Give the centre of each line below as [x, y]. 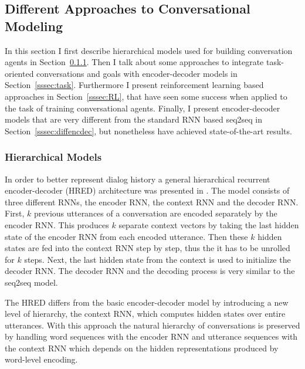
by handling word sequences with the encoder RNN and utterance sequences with [151, 336]
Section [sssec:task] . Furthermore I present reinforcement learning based [134, 85]
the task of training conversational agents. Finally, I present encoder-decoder [143, 108]
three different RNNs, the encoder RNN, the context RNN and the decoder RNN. [152, 202]
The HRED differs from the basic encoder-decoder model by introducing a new [147, 302]
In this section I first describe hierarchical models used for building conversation [149, 50]
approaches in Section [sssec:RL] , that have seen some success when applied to [146, 96]
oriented [19, 73]
